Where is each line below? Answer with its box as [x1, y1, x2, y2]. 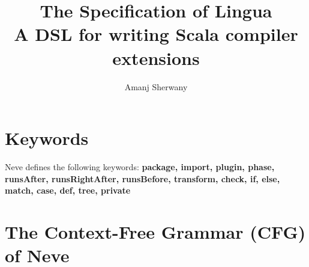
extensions [112, 45, 200, 70]
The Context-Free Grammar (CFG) [5, 219, 306, 244]
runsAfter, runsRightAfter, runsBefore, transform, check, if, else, [5, 172, 280, 185]
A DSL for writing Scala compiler [14, 22, 298, 46]
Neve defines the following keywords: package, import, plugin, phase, [5, 161, 275, 173]
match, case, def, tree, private [5, 184, 131, 197]
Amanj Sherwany [124, 80, 188, 93]
